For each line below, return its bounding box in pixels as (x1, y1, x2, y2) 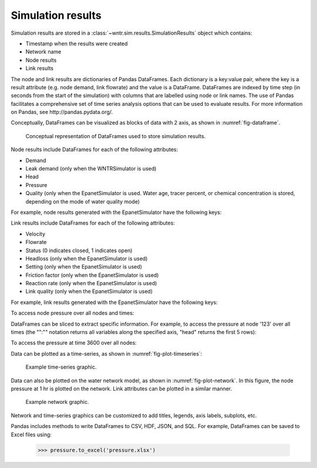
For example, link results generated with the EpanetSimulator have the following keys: (11, 299, 218, 306)
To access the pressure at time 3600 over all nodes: (11, 339, 137, 346)
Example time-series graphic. (25, 363, 97, 370)
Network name (25, 48, 62, 55)
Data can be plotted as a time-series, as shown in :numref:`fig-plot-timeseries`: (11, 350, 203, 357)
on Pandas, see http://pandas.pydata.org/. (11, 109, 113, 116)
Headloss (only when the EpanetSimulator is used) (25, 255, 148, 262)
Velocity (25, 230, 46, 238)
